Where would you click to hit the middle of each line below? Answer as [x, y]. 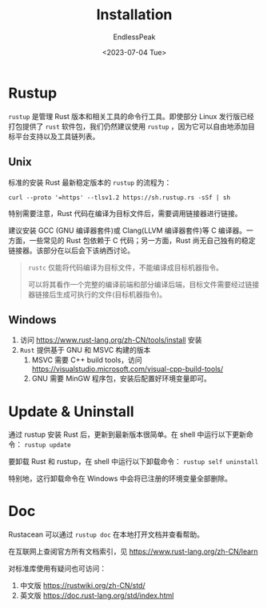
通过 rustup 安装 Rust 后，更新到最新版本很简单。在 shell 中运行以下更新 [127, 434]
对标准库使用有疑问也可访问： [57, 569]
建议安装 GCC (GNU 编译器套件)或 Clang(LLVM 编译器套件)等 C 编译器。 [128, 230]
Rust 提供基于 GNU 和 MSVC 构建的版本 [85, 350]
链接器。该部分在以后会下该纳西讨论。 [71, 250]
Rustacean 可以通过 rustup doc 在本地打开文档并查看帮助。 [106, 534]
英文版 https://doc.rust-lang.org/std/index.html [97, 596]
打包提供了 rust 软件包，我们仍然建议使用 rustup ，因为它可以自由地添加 [128, 126]
